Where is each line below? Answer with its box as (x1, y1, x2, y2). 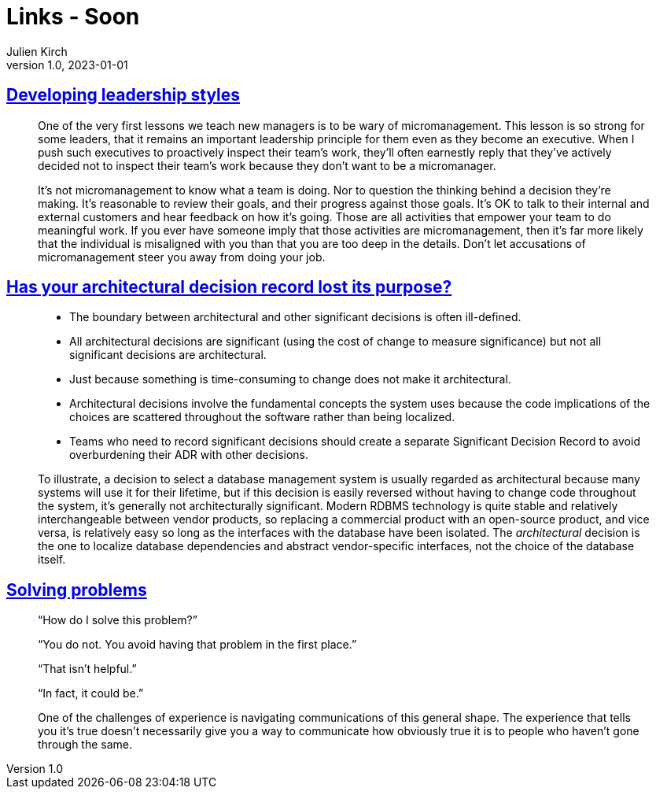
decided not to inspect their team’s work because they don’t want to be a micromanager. (38, 158, 496, 172)
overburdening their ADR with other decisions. (69, 448, 309, 462)
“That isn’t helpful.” (38, 662, 137, 676)
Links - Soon (6, 3, 140, 30)
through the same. (38, 738, 133, 752)
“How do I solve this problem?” (38, 613, 197, 627)
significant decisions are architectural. (69, 348, 267, 362)
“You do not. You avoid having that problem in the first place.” (38, 638, 357, 652)
